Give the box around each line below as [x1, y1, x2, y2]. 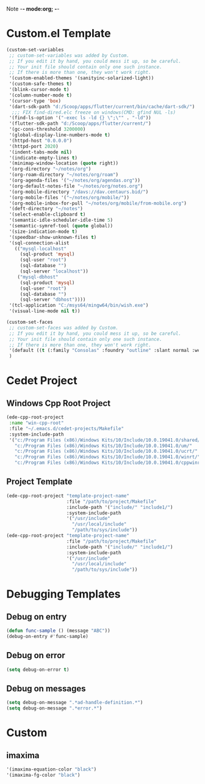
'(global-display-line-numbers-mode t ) [9, 132, 111, 138]
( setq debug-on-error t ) [6, 666, 70, 673]
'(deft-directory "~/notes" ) [9, 206, 84, 212]
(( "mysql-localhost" [14, 246, 67, 252]
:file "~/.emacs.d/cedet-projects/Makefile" [9, 425, 124, 431]
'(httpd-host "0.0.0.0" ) [9, 137, 72, 144]
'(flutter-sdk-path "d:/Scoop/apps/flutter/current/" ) [9, 120, 151, 127]
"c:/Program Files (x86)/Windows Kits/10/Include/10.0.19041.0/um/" [14, 442, 192, 449]
